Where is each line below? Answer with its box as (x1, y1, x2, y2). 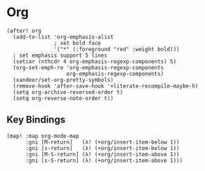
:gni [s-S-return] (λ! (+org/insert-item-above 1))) (25, 157, 183, 164)
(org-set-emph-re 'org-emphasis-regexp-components (13, 64, 164, 71)
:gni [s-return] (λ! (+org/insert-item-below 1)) (25, 144, 180, 151)
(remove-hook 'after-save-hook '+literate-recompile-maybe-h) (13, 82, 199, 90)
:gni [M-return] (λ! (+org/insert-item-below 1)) (25, 138, 180, 146)
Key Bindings (6, 114, 66, 126)
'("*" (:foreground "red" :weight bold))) (53, 46, 180, 53)
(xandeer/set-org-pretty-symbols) (13, 76, 114, 83)
